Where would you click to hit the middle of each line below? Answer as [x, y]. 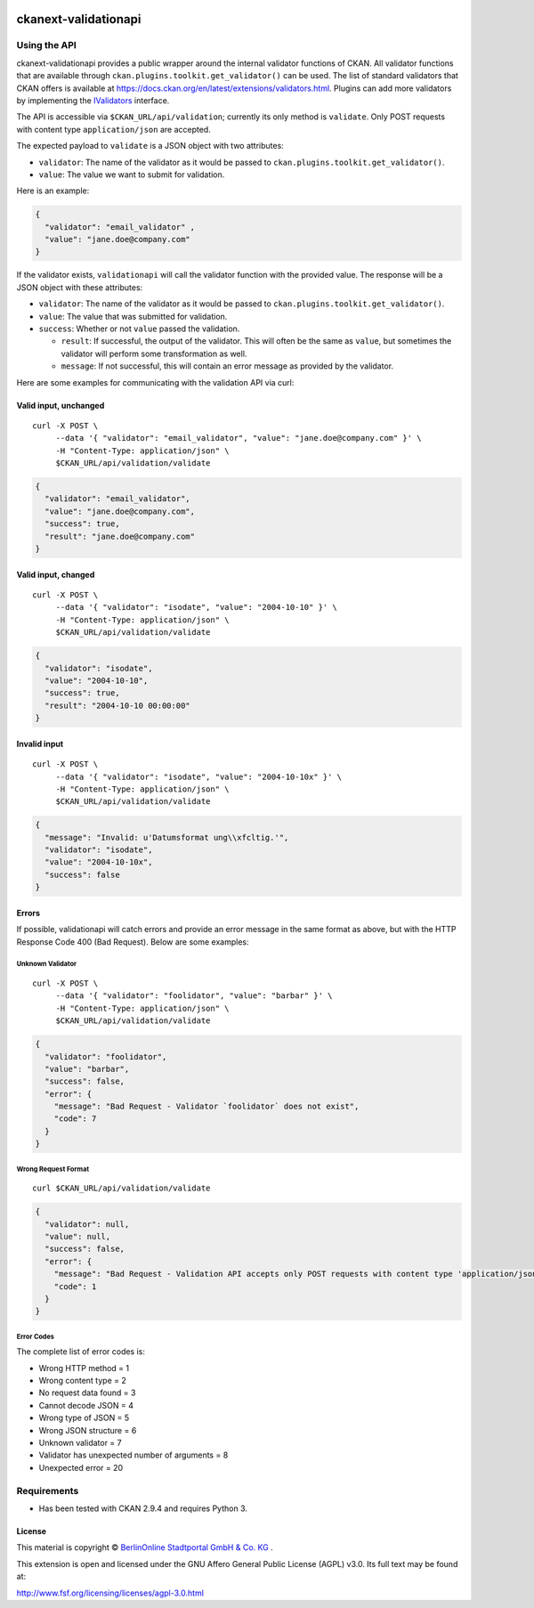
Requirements [48, 1490]
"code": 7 [75, 1119]
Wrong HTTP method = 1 [84, 1368]
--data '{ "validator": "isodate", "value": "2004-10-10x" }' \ [199, 776]
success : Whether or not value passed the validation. [139, 329]
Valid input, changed [56, 574]
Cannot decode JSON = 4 [86, 1405]
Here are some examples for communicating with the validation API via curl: [155, 382]
